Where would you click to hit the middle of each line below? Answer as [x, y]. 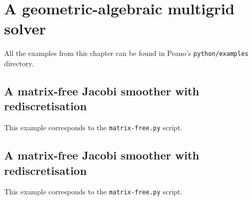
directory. [19, 63]
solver [25, 28]
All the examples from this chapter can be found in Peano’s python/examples [126, 53]
